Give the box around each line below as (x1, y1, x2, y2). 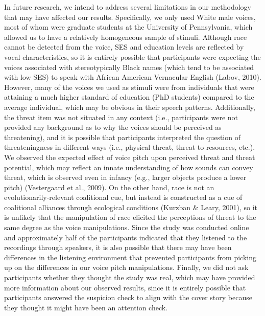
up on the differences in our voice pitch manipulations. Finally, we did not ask (4, 262, 249, 273)
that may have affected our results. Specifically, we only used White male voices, (4, 11, 256, 22)
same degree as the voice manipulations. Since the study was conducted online (4, 222, 249, 233)
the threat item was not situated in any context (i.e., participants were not (4, 111, 238, 122)
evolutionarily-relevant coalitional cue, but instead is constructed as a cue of (4, 192, 243, 202)
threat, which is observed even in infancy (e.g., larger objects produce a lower (4, 172, 247, 183)
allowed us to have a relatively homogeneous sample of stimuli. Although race (4, 31, 247, 42)
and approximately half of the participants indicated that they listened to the (4, 232, 247, 242)
